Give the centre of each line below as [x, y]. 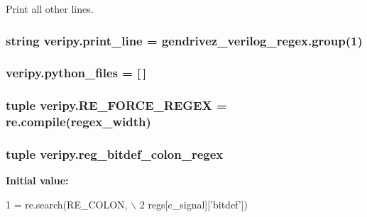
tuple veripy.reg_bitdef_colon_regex [115, 154]
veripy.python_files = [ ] [76, 73]
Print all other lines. [50, 9]
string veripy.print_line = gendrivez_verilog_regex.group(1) [184, 40]
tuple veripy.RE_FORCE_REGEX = [116, 105]
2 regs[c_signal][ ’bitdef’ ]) [194, 204]
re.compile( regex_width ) [78, 122]
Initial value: [37, 180]
